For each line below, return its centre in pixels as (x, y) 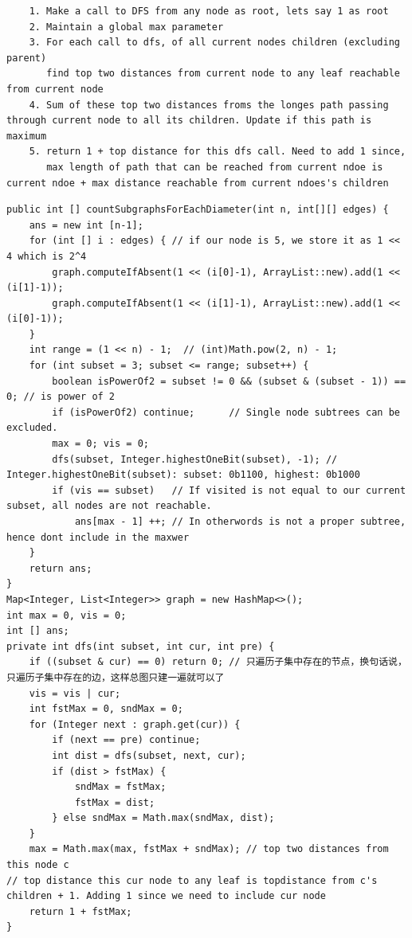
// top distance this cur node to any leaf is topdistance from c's (192, 880)
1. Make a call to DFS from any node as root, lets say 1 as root (209, 11)
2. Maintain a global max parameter (126, 27)
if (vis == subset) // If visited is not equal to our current (229, 490)
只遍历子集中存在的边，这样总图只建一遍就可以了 (116, 677)
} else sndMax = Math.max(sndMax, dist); (163, 818)
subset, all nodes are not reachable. (109, 506)
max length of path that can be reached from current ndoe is (215, 167)
